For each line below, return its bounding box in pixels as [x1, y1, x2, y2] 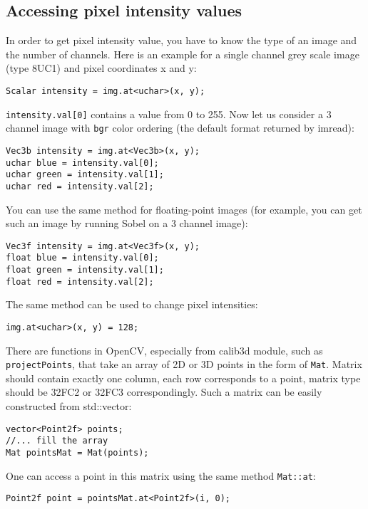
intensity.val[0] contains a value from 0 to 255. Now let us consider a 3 [6, 106, 332, 121]
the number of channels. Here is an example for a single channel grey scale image [6, 46, 359, 61]
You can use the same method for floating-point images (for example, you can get [6, 201, 362, 216]
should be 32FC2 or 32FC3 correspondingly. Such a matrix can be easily [6, 384, 322, 399]
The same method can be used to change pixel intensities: [6, 297, 258, 312]
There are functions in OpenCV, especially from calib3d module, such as [6, 342, 323, 357]
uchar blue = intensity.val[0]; [6, 157, 159, 168]
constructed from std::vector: [6, 399, 132, 414]
